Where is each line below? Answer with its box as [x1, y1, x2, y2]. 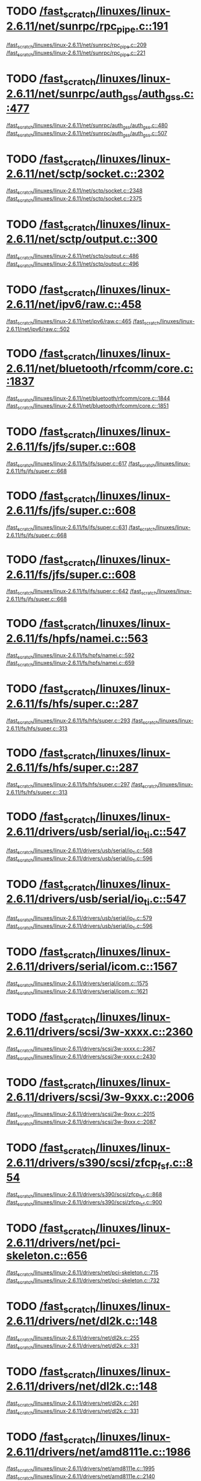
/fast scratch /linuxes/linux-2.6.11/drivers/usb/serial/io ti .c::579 [6, 914, 152, 923]
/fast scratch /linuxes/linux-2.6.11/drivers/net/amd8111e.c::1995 [6, 1465, 155, 1474]
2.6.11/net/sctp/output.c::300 [6, 233, 158, 246]
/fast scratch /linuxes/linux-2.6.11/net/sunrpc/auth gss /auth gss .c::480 [6, 121, 169, 130]
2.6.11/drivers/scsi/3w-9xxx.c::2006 [6, 1090, 194, 1104]
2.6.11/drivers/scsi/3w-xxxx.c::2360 [6, 1025, 193, 1039]
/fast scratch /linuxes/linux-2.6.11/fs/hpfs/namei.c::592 [6, 651, 135, 660]
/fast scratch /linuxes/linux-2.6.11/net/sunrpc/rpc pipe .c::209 [6, 41, 147, 50]
